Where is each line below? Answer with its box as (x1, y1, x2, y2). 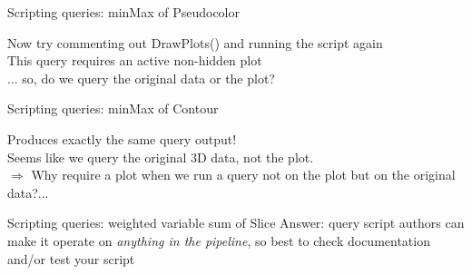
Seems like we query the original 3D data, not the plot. (7, 147, 314, 166)
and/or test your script (7, 249, 135, 268)
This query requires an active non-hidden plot (7, 51, 262, 70)
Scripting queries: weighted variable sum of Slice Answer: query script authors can (7, 213, 465, 232)
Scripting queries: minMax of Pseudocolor (7, 3, 241, 21)
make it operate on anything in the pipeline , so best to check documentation (7, 231, 430, 250)
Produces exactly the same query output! (7, 129, 237, 148)
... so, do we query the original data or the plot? (7, 68, 275, 87)
